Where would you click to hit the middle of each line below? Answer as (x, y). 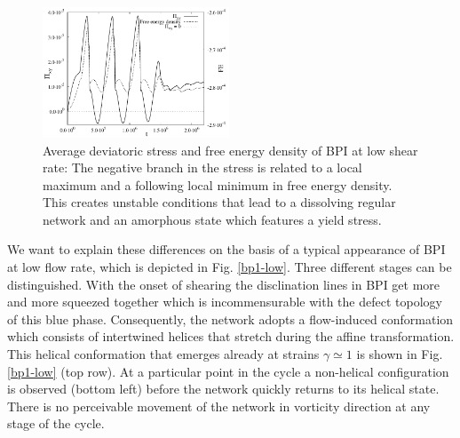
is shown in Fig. (400, 354)
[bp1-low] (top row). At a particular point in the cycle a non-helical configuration (228, 371)
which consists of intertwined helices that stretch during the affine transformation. (231, 336)
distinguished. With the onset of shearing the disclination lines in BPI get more (224, 284)
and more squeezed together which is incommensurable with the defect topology (225, 302)
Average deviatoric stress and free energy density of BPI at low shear (230, 150)
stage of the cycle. (56, 423)
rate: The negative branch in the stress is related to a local (202, 167)
